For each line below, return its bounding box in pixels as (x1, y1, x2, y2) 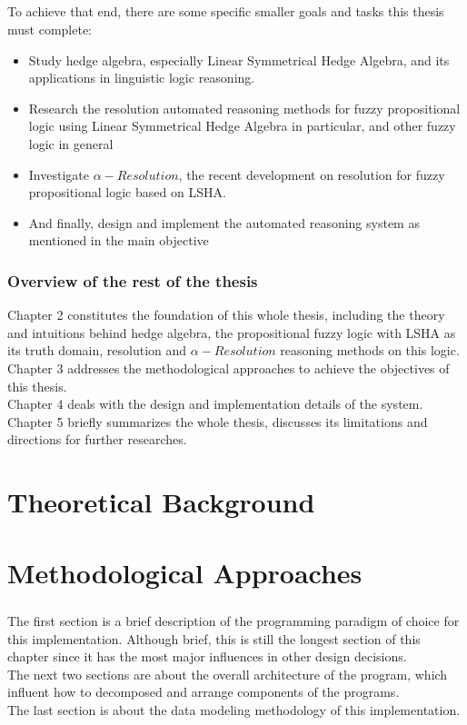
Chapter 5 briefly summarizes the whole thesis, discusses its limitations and (7, 412, 428, 431)
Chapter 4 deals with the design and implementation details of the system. (7, 394, 423, 413)
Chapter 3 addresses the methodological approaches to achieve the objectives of (7, 358, 450, 377)
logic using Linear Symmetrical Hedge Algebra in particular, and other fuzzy (28, 116, 456, 135)
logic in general (28, 134, 114, 153)
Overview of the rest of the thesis (7, 269, 258, 292)
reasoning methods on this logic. (280, 341, 460, 360)
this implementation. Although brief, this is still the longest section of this (7, 629, 421, 648)
